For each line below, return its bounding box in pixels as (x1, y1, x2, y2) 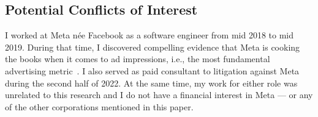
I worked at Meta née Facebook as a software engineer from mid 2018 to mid (5, 29, 294, 41)
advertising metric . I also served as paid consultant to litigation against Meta (5, 64, 300, 77)
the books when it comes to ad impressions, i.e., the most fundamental (5, 52, 270, 65)
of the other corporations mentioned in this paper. (5, 100, 194, 113)
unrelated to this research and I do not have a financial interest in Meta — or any (5, 88, 313, 101)
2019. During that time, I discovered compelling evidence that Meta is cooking (5, 40, 300, 53)
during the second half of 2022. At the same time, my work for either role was (5, 76, 298, 89)
